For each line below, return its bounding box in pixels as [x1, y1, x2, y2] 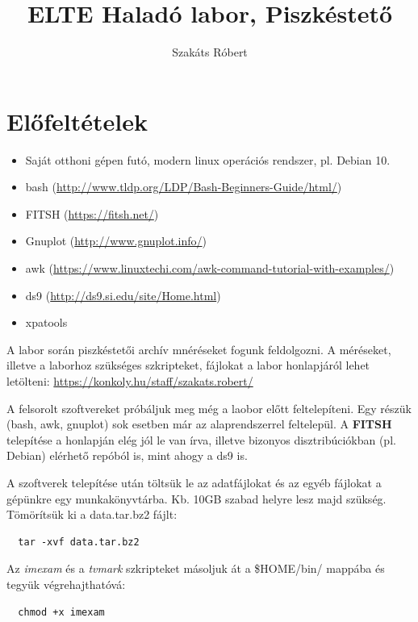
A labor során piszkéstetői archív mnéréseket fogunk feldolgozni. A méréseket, [6, 340, 391, 357]
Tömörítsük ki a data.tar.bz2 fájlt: [6, 506, 178, 523]
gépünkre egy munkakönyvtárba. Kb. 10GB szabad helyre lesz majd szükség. [6, 490, 387, 507]
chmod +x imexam [18, 606, 105, 618]
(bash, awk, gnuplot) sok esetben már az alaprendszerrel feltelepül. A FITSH [6, 415, 392, 432]
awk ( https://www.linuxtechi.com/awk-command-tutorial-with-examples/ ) [25, 260, 395, 277]
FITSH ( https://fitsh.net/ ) [25, 205, 159, 222]
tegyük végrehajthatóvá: [6, 575, 126, 592]
